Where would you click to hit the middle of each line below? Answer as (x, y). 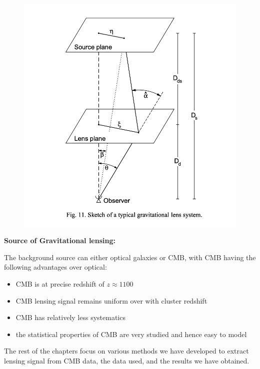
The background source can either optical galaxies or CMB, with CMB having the (130, 257)
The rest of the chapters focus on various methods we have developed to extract (126, 351)
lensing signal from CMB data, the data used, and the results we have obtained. (127, 360)
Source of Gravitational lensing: (60, 240)
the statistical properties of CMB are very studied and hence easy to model (131, 334)
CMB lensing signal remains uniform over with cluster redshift (111, 300)
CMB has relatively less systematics (70, 317)
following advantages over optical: (55, 267)
